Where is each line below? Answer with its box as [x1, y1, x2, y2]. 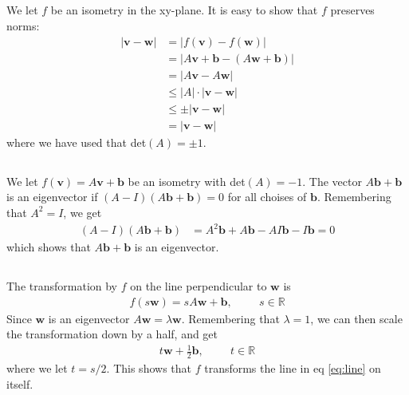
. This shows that [106, 360, 191, 377]
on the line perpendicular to [130, 278, 267, 294]
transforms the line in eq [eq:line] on [204, 360, 381, 377]
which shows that [6, 239, 91, 255]
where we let [6, 360, 68, 377]
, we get [63, 203, 102, 220]
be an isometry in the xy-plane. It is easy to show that [50, 2, 318, 18]
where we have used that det [6, 133, 147, 150]
